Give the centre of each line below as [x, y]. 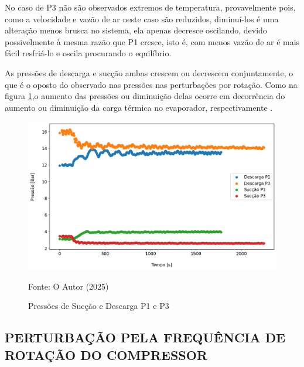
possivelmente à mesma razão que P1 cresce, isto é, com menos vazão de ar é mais [152, 41]
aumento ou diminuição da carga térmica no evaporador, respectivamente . [139, 107]
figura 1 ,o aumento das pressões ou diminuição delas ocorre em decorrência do [145, 96]
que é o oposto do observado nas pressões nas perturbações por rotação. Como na [151, 84]
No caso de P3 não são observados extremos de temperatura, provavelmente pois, [150, 7]
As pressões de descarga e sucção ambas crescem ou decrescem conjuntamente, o [149, 72]
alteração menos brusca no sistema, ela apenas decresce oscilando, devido [136, 30]
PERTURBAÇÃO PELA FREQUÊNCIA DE [145, 337]
